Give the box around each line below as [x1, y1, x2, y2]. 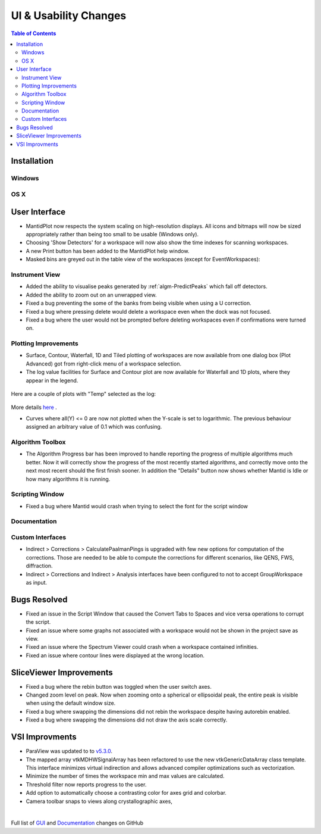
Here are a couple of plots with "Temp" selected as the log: [11, 391, 156, 398]
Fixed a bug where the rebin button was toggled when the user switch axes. [26, 683, 212, 690]
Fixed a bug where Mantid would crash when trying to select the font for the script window [26, 502, 248, 510]
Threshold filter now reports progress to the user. [26, 780, 147, 788]
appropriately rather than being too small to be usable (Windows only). [26, 231, 199, 238]
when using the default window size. [26, 699, 116, 707]
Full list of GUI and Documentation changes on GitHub [11, 819, 144, 827]
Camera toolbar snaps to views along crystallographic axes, [26, 798, 172, 805]
